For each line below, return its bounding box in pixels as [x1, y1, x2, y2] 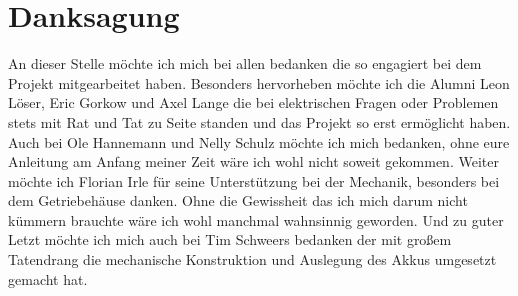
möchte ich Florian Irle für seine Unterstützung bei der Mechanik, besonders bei [8, 170, 500, 191]
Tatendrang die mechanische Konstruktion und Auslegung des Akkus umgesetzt [8, 249, 497, 270]
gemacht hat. [8, 268, 88, 289]
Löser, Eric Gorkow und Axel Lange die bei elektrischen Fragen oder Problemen [8, 92, 499, 113]
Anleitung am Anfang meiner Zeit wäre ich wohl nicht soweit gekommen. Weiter [8, 151, 499, 172]
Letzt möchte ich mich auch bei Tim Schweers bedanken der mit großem [8, 229, 452, 250]
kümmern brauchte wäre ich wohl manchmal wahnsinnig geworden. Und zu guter [8, 209, 504, 230]
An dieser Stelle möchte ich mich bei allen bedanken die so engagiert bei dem [8, 53, 482, 74]
